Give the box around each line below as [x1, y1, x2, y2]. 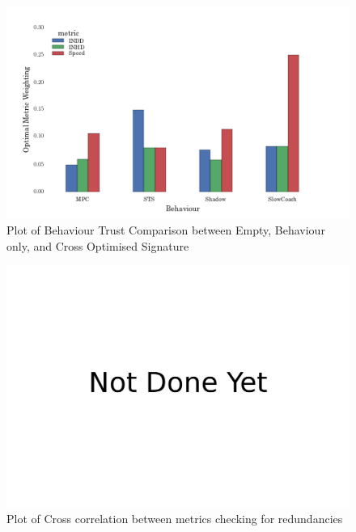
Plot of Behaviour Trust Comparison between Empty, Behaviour [6, 221, 325, 238]
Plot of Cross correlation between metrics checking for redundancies [6, 510, 343, 527]
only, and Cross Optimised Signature [6, 237, 189, 254]
